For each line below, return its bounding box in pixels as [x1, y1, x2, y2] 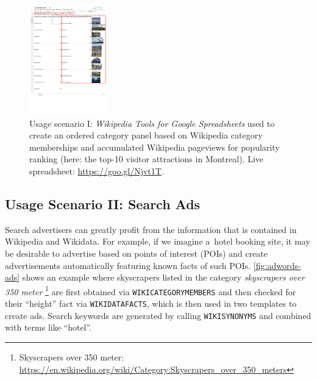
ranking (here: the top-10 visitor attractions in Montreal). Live [29, 152, 264, 165]
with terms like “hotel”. [5, 321, 92, 334]
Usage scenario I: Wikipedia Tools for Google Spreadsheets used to [29, 117, 275, 129]
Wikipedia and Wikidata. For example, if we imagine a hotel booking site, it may [5, 235, 310, 248]
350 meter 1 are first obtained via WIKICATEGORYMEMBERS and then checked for [5, 283, 296, 298]
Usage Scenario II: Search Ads [5, 194, 201, 213]
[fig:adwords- [253, 259, 301, 271]
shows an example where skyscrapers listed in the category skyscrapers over [22, 271, 305, 284]
